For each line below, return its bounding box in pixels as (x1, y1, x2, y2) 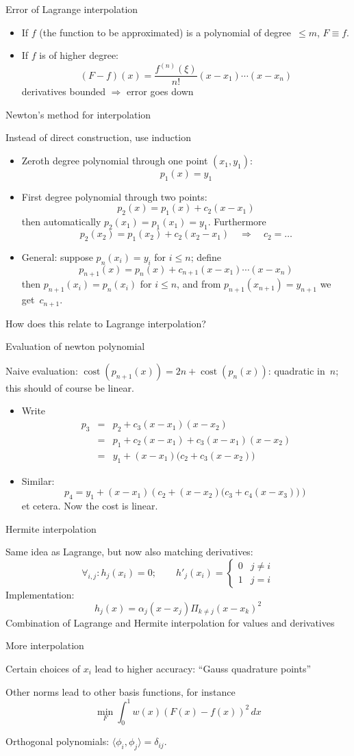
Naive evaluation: (5, 363, 78, 377)
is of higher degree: (39, 48, 118, 62)
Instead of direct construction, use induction (5, 130, 191, 144)
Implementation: (5, 587, 75, 601)
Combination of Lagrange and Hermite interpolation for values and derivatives (5, 615, 335, 629)
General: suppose (21, 249, 93, 264)
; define (190, 249, 222, 264)
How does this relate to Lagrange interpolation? (5, 316, 206, 330)
